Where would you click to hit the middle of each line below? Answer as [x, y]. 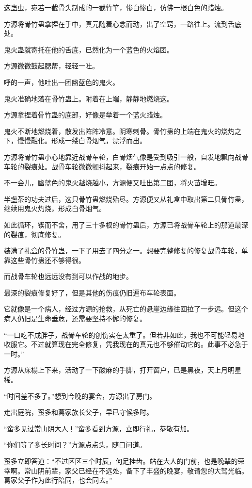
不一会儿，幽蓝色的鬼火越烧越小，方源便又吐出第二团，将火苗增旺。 [112, 183]
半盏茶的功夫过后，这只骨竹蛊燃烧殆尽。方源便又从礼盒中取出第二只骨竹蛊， [126, 199]
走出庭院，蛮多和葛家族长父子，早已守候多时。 [79, 412]
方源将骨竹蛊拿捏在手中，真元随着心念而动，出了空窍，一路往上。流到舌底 [123, 24]
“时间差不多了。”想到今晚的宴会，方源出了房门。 [80, 396]
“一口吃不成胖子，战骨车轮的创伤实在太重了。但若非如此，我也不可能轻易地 [124, 334]
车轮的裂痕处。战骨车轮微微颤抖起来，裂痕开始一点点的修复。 [102, 166]
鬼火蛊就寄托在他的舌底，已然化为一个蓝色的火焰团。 [89, 49]
